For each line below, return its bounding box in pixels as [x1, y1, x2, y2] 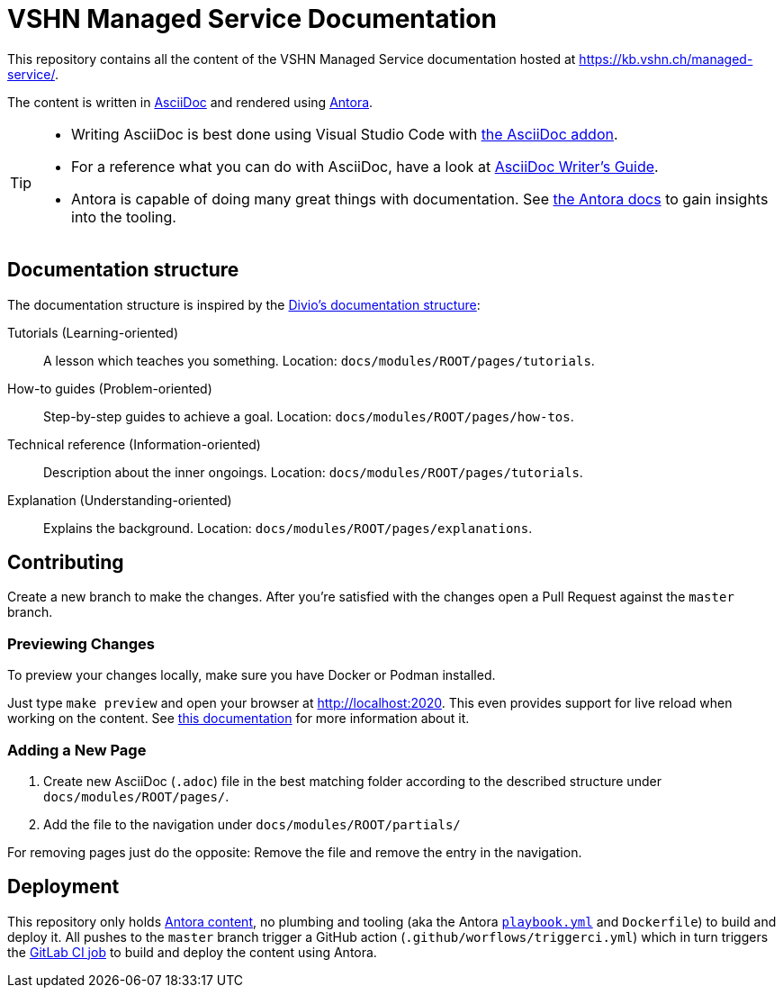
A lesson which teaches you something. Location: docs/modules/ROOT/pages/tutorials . [43, 352, 595, 368]
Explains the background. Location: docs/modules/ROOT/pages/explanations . [43, 520, 533, 536]
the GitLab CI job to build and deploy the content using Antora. [7, 944, 377, 960]
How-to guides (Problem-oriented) [7, 380, 212, 396]
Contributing [7, 551, 124, 574]
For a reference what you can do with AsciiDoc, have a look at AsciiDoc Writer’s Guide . [71, 157, 659, 176]
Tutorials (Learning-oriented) [7, 324, 179, 340]
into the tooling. [71, 207, 176, 226]
